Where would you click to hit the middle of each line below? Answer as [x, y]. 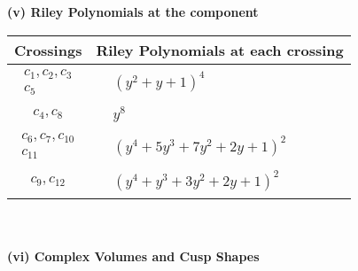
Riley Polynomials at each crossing [220, 50]
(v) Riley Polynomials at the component [133, 12]
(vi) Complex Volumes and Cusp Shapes [133, 256]
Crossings [48, 50]
